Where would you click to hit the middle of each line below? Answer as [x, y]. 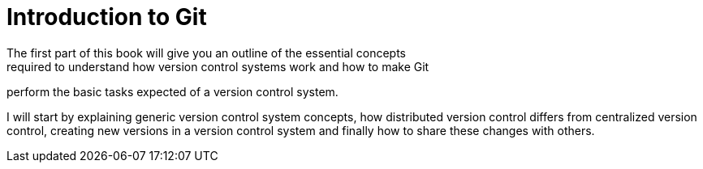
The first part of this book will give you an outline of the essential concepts [206, 53]
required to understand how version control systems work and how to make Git [218, 66]
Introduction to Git [107, 17]
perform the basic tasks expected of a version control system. [173, 91]
